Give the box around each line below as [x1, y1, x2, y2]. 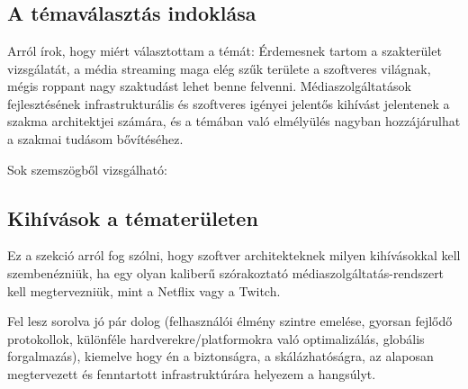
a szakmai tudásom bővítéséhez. [7, 129, 184, 148]
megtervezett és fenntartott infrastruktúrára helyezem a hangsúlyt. [7, 364, 376, 383]
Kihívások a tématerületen [7, 204, 258, 231]
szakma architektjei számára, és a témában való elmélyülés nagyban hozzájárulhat [7, 112, 461, 131]
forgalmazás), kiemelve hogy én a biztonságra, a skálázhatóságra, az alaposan [7, 347, 434, 366]
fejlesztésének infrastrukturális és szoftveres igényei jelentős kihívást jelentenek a [7, 94, 450, 113]
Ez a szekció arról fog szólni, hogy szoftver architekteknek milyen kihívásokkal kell [7, 246, 461, 265]
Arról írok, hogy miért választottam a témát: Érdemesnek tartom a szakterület [7, 41, 442, 59]
